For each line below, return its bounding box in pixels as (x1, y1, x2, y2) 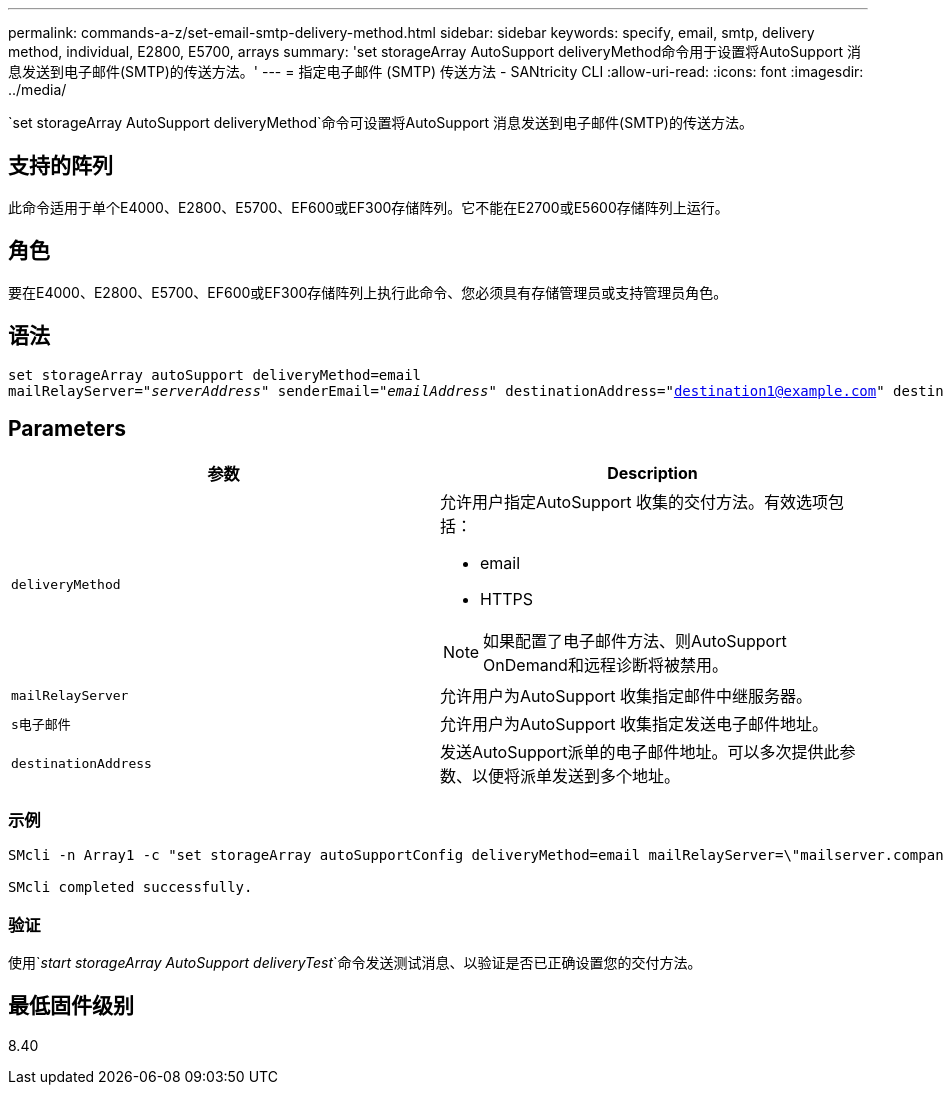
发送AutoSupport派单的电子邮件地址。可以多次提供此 (440, 742, 840, 763)
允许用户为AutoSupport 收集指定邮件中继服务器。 (440, 686, 813, 707)
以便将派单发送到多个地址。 (472, 766, 681, 787)
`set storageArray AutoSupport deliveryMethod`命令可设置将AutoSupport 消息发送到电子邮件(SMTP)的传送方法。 (8, 114, 753, 131)
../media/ (8, 81, 67, 98)
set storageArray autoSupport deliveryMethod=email (8, 366, 422, 383)
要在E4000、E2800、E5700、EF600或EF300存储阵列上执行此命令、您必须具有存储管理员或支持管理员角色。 (8, 283, 728, 301)
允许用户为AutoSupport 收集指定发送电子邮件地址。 (440, 714, 829, 735)
